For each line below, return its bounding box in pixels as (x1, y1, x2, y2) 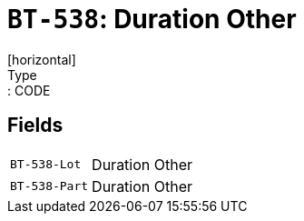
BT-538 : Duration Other (7, 4, 297, 35)
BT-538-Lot (10, 157, 82, 172)
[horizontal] (7, 51, 76, 67)
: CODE (7, 82, 51, 98)
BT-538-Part (10, 179, 89, 194)
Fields (7, 114, 64, 137)
